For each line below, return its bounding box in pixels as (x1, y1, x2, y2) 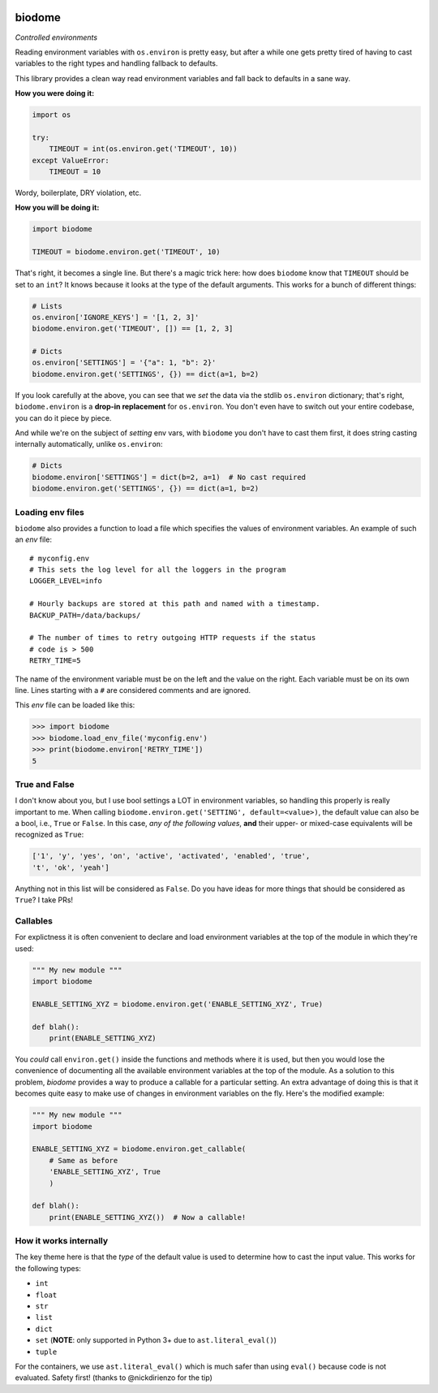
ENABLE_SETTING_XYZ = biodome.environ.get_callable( (32, 1144, 247, 1153)
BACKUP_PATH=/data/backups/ (29, 610, 141, 620)
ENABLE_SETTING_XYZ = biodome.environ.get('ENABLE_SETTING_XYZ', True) (32, 999, 324, 1009)
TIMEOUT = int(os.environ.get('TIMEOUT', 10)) (49, 145, 238, 154)
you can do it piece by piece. (15, 413, 112, 422)
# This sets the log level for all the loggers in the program (29, 565, 286, 574)
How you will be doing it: (15, 203, 100, 213)
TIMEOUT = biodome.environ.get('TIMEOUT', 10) (32, 248, 221, 257)
